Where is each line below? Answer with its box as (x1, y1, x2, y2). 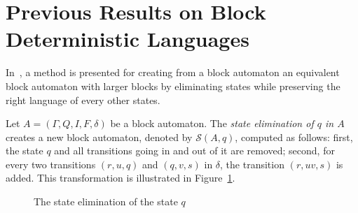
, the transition (220, 156, 284, 171)
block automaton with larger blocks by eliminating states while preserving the (6, 78, 340, 93)
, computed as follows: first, (235, 129, 353, 144)
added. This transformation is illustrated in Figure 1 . (6, 170, 235, 185)
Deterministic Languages (6, 24, 249, 53)
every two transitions (6, 156, 96, 171)
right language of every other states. (6, 92, 160, 107)
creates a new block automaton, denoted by (6, 129, 193, 144)
